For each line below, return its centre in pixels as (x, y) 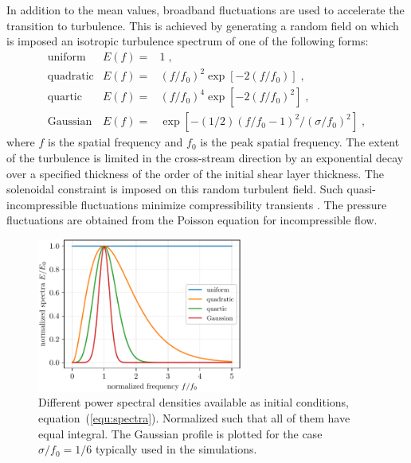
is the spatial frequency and (115, 142)
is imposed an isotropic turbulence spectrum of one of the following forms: (188, 41)
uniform (67, 57)
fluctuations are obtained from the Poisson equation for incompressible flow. (192, 220)
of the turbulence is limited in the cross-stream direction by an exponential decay (205, 158)
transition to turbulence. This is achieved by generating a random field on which (203, 25)
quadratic (70, 77)
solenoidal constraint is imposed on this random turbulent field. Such (175, 189)
